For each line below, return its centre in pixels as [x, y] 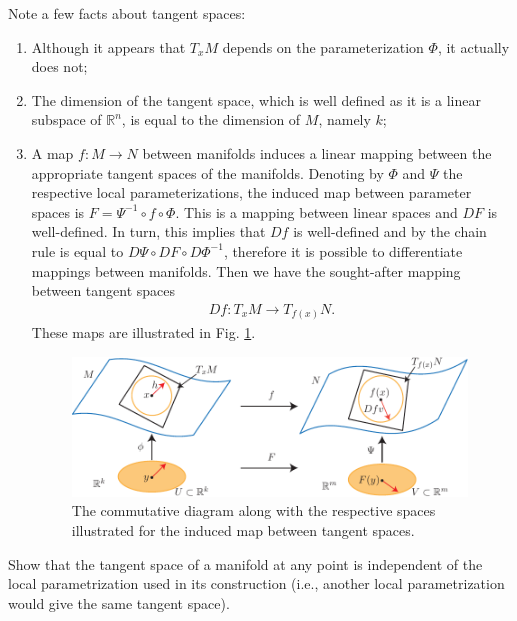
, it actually [473, 46]
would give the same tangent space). [119, 602]
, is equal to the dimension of [211, 119]
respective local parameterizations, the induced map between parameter [251, 192]
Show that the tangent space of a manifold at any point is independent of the [245, 563]
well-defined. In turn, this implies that [148, 231]
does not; [59, 66]
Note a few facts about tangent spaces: [127, 13]
